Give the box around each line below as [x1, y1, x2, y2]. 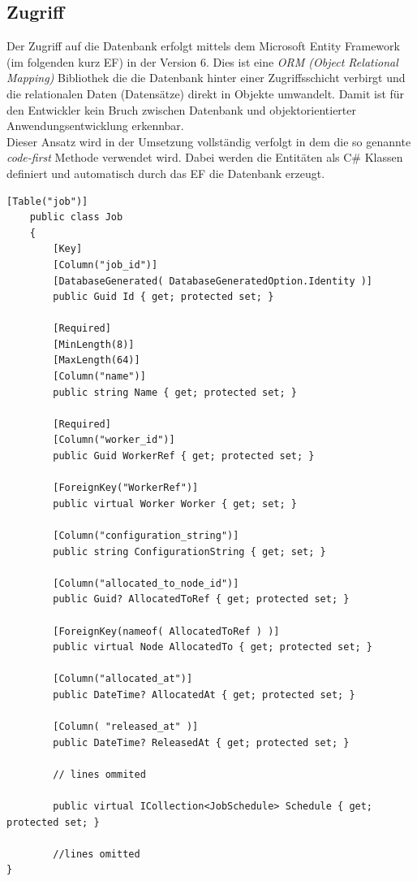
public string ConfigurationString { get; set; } [53, 545, 326, 558]
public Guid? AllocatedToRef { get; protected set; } [53, 593, 350, 605]
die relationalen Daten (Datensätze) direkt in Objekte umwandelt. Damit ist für [6, 85, 405, 102]
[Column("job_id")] [53, 258, 158, 271]
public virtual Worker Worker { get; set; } [53, 497, 297, 510]
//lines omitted [53, 848, 140, 860]
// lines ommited [53, 768, 146, 780]
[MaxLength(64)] [53, 354, 140, 367]
